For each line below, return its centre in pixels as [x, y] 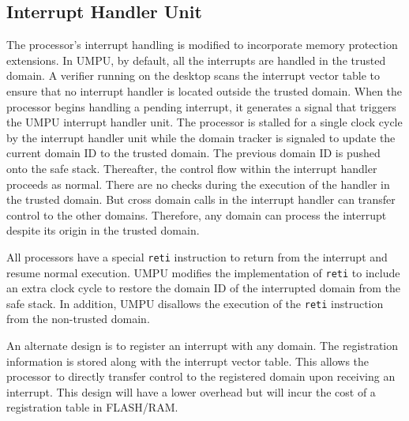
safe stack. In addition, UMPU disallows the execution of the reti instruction [195, 303]
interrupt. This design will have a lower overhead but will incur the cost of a [191, 391]
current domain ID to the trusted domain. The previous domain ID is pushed [193, 153]
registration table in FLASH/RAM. [92, 407]
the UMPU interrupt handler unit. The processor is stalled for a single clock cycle [204, 122]
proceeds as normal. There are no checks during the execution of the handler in [198, 184]
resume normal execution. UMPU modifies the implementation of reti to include [203, 272]
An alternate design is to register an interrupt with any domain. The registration [203, 346]
